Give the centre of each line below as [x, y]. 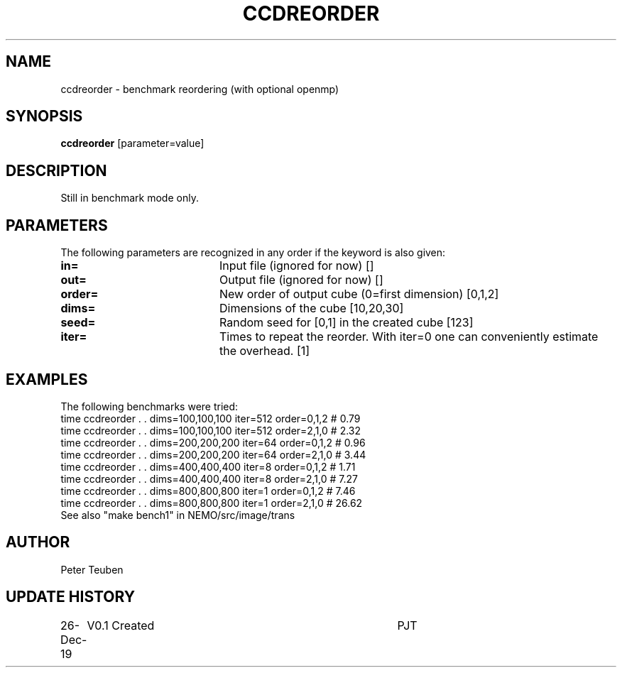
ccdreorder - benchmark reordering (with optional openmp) [200, 89]
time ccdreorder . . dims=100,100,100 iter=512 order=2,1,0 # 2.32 [211, 430]
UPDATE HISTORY [71, 597]
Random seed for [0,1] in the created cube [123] [346, 323]
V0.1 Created [121, 625]
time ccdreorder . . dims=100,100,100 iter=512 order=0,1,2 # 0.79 [211, 418]
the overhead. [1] [264, 351]
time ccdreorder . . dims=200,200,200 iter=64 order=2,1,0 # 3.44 [213, 454]
